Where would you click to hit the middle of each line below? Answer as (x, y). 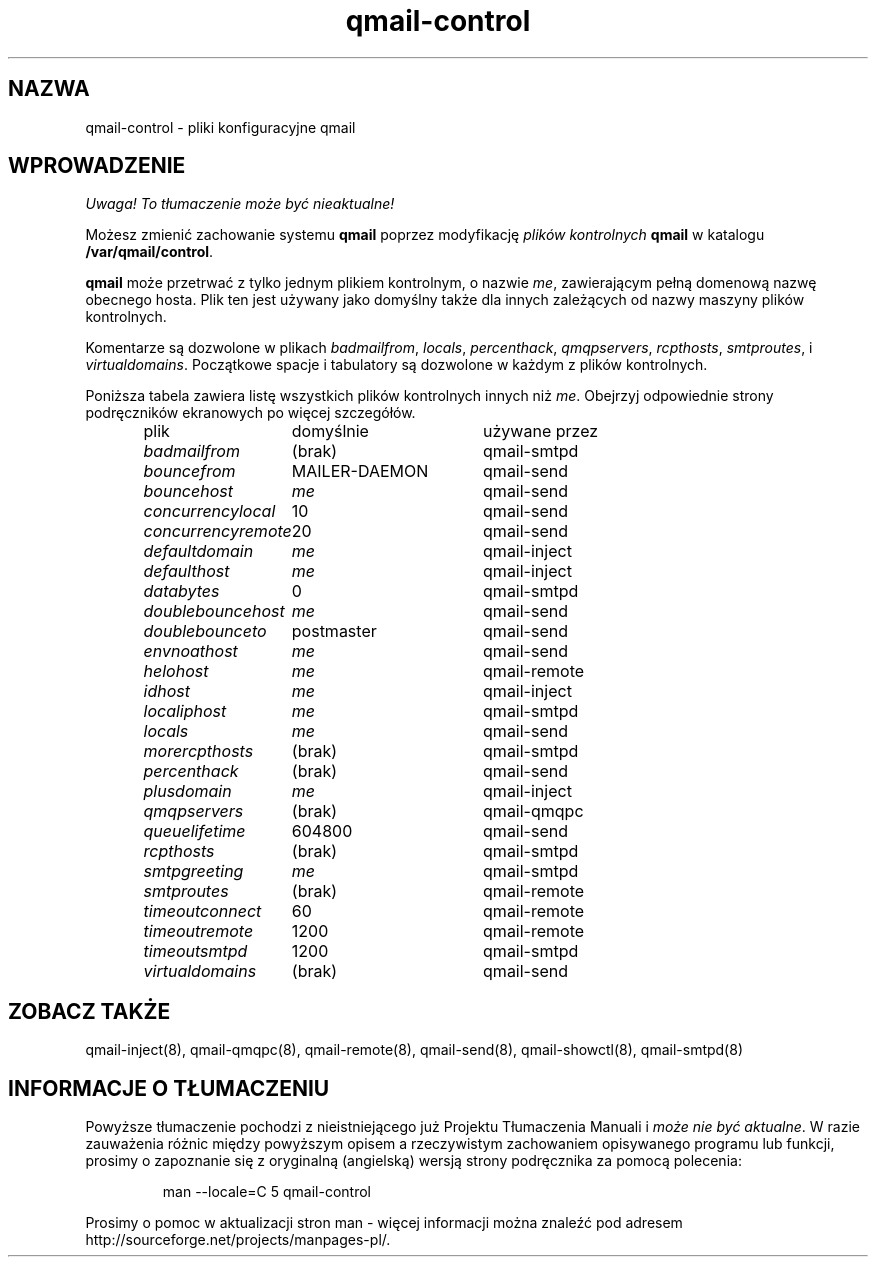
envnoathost (190, 651)
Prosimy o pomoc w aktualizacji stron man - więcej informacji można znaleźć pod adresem (384, 1223)
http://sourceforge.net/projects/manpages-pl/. (238, 1240)
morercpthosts (198, 751)
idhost (166, 691)
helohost (176, 671)
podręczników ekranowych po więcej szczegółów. (250, 413)
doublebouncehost (214, 611)
